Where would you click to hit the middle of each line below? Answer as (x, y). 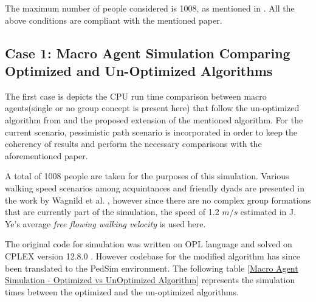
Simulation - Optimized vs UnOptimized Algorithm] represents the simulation (150, 280)
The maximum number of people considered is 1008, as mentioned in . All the (150, 8)
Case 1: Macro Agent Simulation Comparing (148, 53)
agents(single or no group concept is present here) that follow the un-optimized (152, 108)
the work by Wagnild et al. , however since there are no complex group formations (158, 200)
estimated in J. (268, 212)
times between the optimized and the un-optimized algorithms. (122, 291)
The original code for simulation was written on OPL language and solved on (149, 244)
